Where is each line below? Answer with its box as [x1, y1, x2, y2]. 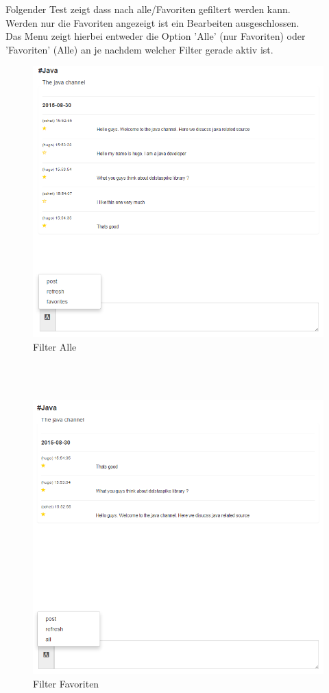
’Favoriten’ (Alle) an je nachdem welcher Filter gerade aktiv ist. [5, 42, 273, 56]
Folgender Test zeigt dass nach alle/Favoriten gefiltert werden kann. [5, 2, 291, 16]
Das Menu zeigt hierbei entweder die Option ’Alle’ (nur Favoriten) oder [5, 29, 306, 43]
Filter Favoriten [33, 677, 99, 691]
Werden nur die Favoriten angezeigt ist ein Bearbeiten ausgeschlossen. [5, 15, 300, 30]
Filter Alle [33, 339, 77, 353]
